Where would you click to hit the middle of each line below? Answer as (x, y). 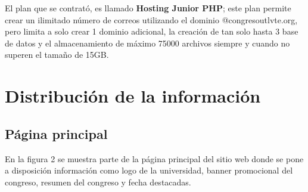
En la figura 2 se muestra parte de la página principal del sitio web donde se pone (154, 158)
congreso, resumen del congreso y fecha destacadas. (98, 182)
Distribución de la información (133, 96)
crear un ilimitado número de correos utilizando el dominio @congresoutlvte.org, (151, 19)
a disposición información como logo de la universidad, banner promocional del (149, 170)
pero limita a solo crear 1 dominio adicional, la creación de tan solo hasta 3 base (152, 31)
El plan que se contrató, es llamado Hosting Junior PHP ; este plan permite (148, 8)
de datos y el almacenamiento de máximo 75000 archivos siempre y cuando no (147, 43)
